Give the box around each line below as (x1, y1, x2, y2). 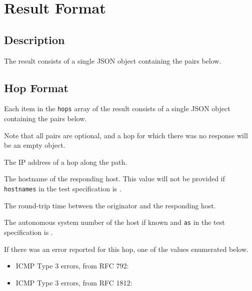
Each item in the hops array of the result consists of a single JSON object (4, 103, 230, 114)
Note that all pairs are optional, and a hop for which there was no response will (4, 130, 248, 140)
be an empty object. (4, 140, 65, 150)
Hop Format (4, 80, 68, 95)
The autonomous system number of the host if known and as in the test (4, 217, 225, 227)
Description (4, 32, 65, 47)
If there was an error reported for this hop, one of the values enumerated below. (4, 243, 248, 254)
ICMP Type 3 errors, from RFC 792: (15, 260, 129, 271)
